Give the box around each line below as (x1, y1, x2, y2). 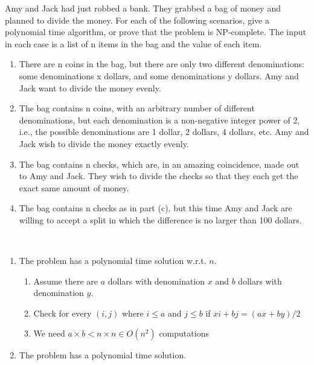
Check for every (33, 306, 92, 319)
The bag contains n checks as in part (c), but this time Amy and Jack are (19, 202, 292, 214)
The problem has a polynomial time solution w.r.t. (19, 254, 207, 267)
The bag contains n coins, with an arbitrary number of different (19, 102, 255, 114)
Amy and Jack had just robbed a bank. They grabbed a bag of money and (5, 2, 281, 14)
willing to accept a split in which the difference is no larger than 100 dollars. (19, 213, 302, 226)
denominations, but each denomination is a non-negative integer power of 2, (19, 113, 300, 126)
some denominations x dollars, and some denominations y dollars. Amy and (19, 69, 299, 82)
